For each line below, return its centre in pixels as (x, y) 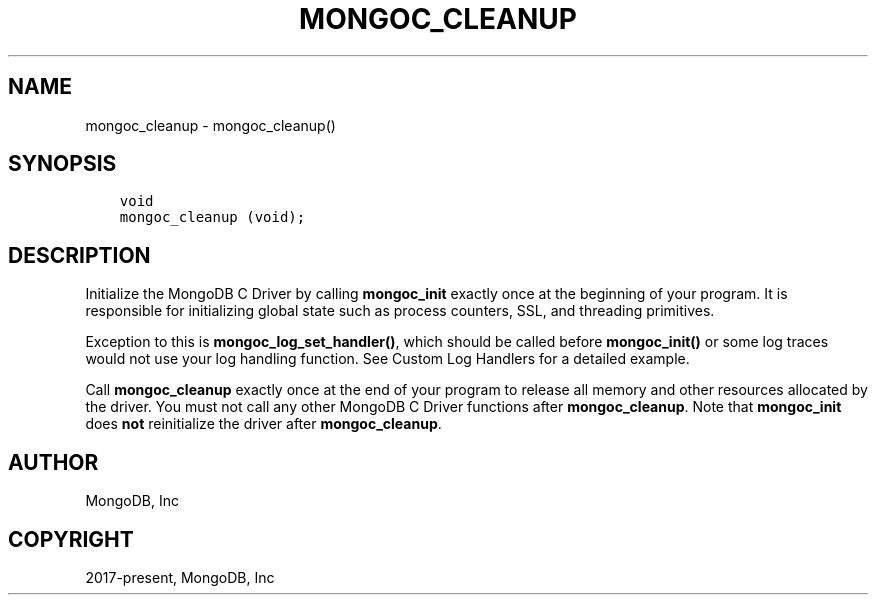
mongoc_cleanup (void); (212, 217)
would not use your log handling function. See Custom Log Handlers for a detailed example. (387, 359)
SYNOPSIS (62, 164)
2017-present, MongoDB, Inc (180, 577)
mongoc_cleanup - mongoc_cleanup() (210, 125)
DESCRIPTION (79, 255)
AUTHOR (53, 462)
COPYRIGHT (71, 539)
